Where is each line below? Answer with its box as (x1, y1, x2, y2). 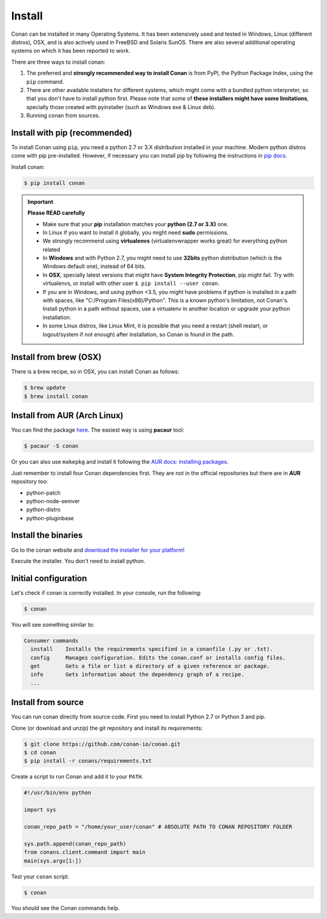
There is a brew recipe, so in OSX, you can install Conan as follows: (11, 368, 180, 375)
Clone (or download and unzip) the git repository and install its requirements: (11, 724, 203, 732)
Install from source (11, 697, 84, 707)
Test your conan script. (11, 873, 70, 880)
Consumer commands (24, 637, 79, 644)
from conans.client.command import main (24, 849, 145, 856)
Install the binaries (11, 530, 83, 541)
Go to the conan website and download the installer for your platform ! (11, 546, 185, 553)
